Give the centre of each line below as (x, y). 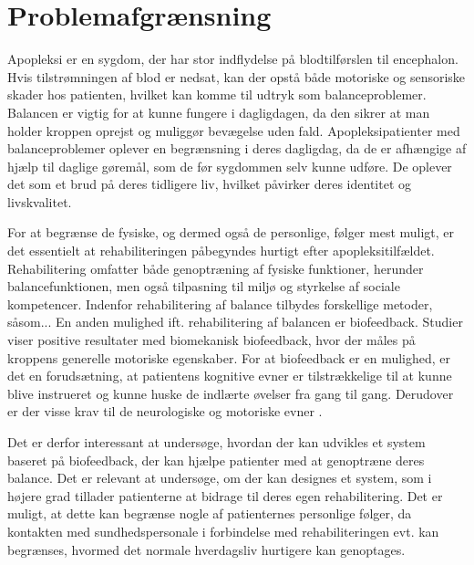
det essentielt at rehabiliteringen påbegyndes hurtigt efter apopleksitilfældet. (221, 251)
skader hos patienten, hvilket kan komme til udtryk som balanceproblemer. (217, 94)
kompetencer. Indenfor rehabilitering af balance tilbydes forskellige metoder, (220, 303)
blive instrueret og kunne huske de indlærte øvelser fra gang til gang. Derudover (231, 393)
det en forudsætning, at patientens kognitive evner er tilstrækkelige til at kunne (230, 376)
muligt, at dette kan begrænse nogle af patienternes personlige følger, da (210, 513)
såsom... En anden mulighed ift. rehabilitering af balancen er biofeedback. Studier (235, 322)
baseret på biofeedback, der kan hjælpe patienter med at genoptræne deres (216, 460)
